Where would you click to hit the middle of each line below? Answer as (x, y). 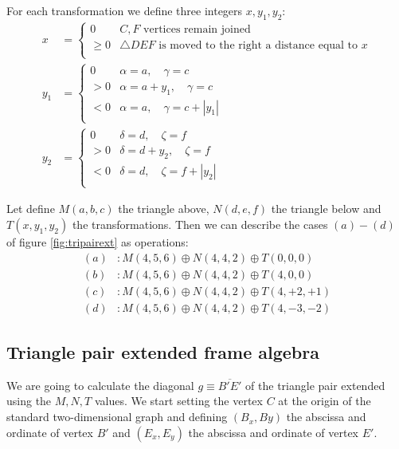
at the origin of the (325, 401)
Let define (31, 209)
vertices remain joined (197, 30)
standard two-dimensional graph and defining (117, 417)
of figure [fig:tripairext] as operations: (98, 241)
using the (29, 401)
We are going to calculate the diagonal (100, 385)
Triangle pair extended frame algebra (163, 352)
